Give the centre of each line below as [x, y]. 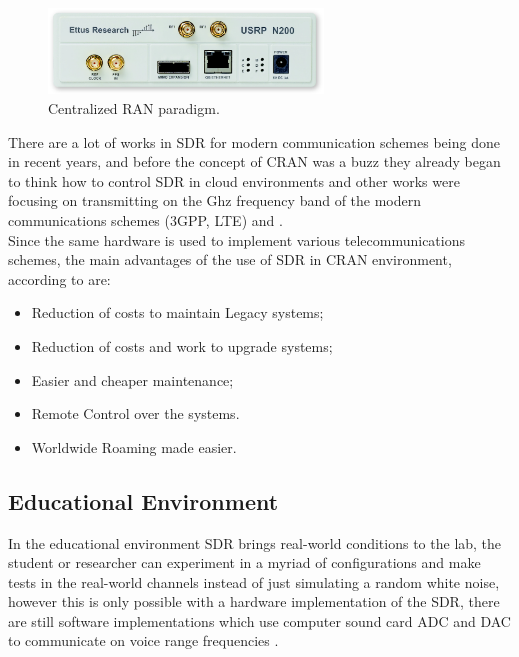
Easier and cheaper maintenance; [132, 379]
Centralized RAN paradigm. [134, 107]
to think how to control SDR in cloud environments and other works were [234, 180]
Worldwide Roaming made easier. [134, 446]
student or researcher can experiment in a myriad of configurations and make [244, 562]
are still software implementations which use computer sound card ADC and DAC [259, 620]
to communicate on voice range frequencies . [143, 640]
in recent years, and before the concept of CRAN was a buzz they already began [254, 161]
